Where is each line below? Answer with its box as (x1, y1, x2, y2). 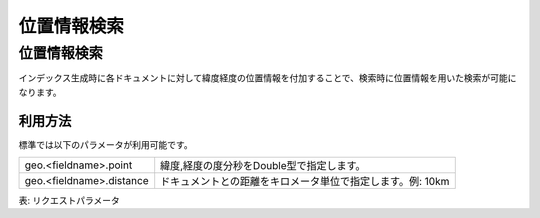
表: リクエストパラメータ (18, 195, 120, 207)
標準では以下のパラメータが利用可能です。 (18, 138, 194, 150)
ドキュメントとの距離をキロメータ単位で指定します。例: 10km (160, 175, 450, 189)
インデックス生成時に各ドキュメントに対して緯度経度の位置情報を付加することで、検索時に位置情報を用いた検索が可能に (18, 72, 517, 84)
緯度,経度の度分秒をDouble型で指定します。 (160, 159, 366, 173)
